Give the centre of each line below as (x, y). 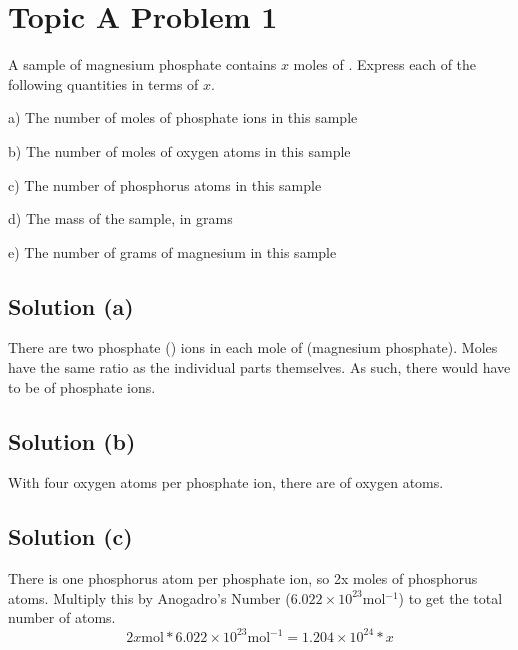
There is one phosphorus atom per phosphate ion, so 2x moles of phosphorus (243, 578)
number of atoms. (62, 617)
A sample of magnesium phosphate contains (142, 64)
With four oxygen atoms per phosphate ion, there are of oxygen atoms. (226, 482)
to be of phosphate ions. (82, 386)
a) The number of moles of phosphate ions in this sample (183, 117)
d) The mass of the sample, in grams (120, 218)
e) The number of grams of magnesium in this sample (172, 251)
